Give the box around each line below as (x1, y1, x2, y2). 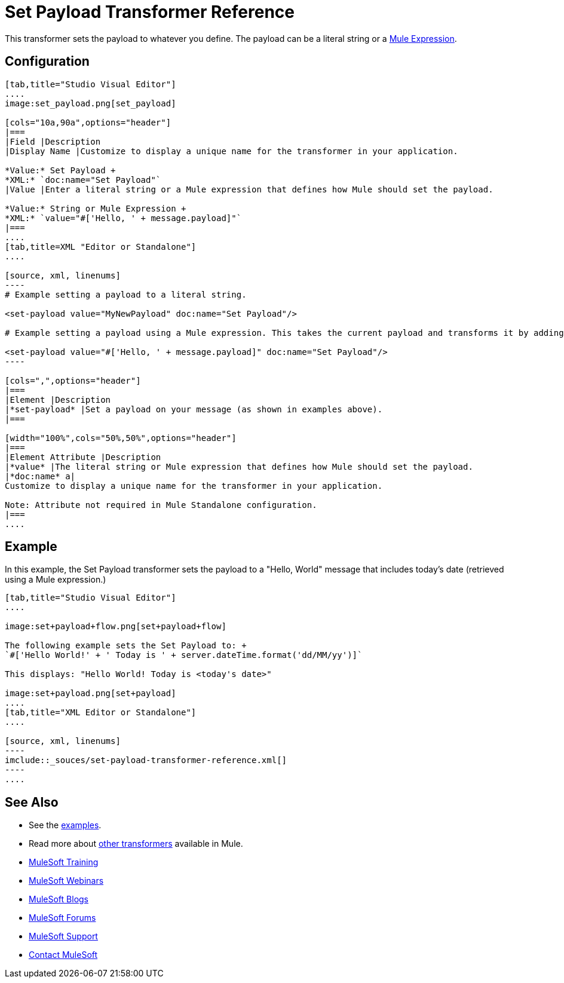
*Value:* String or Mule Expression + (5, 203, 186, 213)
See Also (5, 794, 59, 810)
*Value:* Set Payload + (5, 165, 116, 175)
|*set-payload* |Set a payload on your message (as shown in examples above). (5, 404, 383, 414)
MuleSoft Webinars (29, 875, 104, 886)
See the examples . (29, 820, 102, 831)
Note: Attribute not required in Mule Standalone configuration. (5, 500, 317, 510)
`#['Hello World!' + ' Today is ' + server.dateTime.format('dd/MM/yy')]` (5, 650, 363, 660)
